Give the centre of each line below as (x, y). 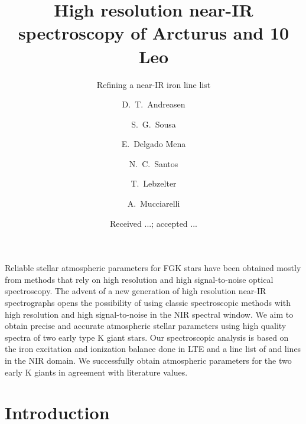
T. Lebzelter (154, 183)
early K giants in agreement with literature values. (96, 372)
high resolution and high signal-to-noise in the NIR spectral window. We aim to (149, 314)
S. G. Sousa (154, 124)
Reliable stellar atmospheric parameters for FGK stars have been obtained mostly (153, 268)
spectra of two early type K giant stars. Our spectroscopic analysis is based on (147, 337)
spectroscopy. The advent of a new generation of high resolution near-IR (136, 291)
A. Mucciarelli (154, 203)
